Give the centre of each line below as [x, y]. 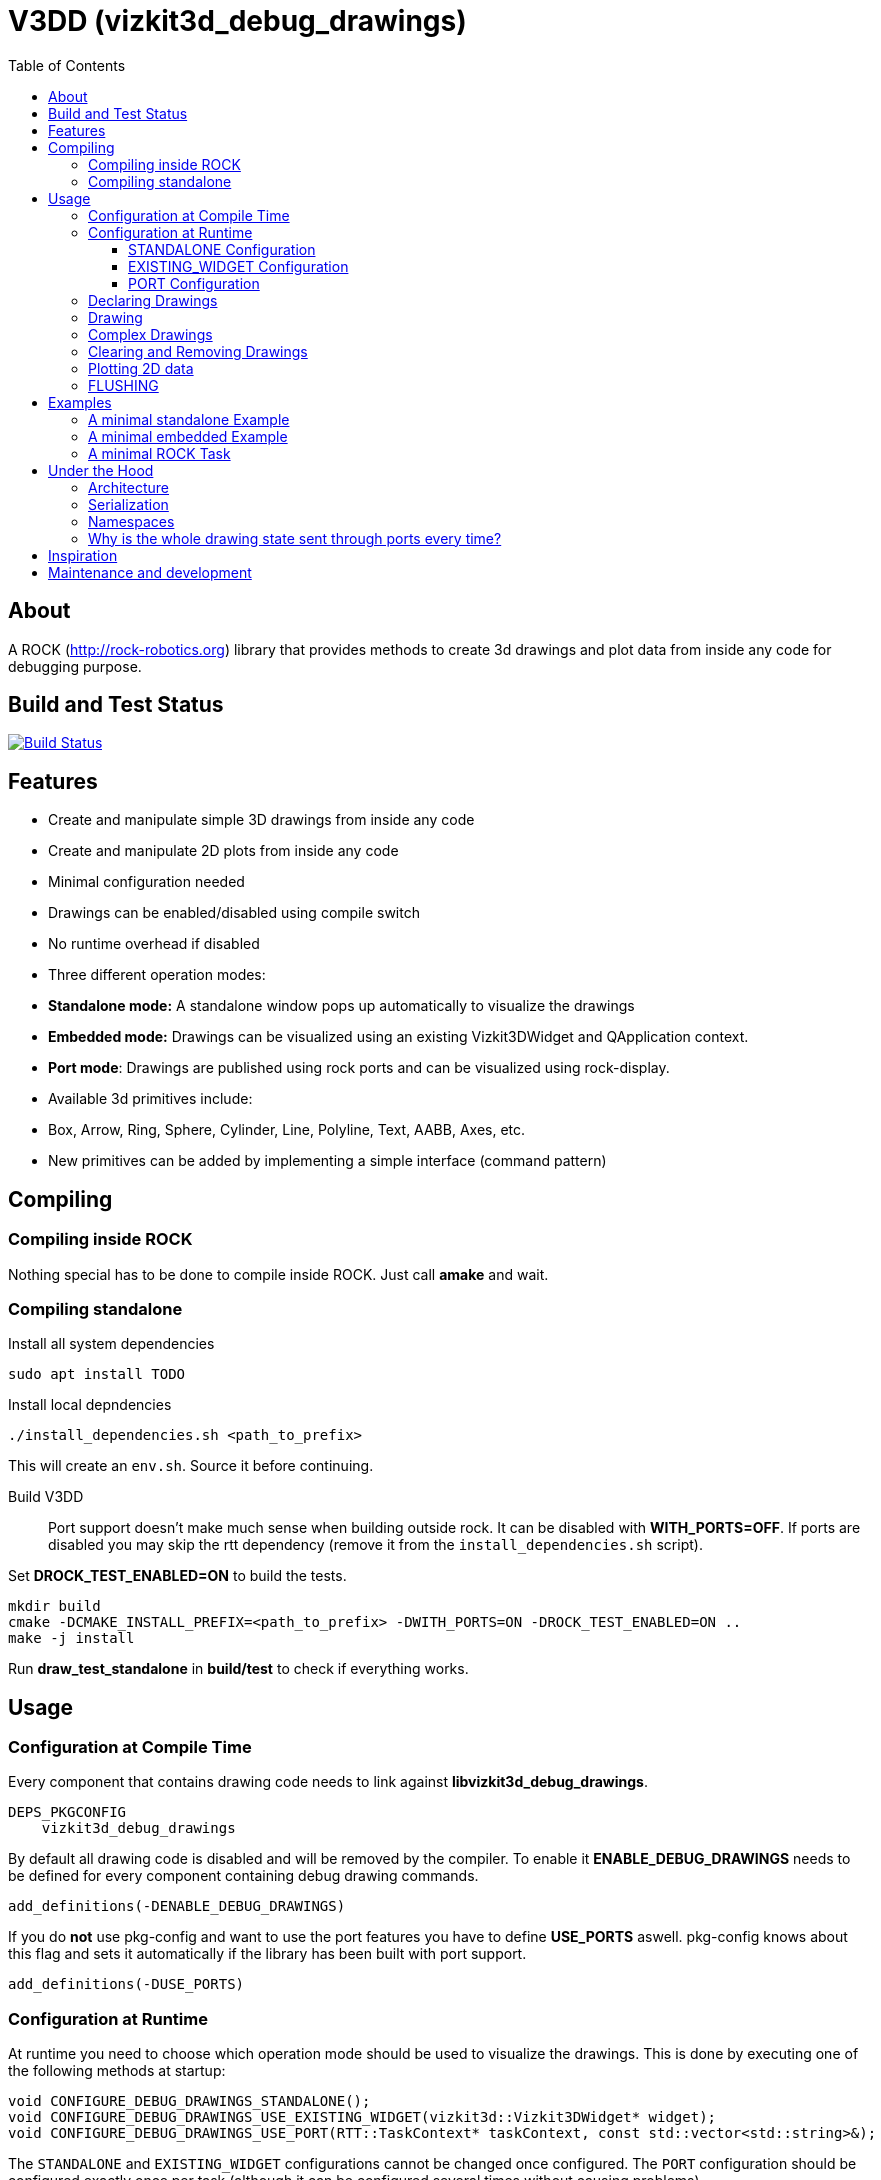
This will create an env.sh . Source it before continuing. [191, 1466]
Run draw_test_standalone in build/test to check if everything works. [238, 1669]
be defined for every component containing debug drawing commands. [243, 1876]
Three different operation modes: [157, 975]
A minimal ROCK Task [159, 453]
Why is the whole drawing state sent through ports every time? [295, 538]
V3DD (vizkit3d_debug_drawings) [237, 21]
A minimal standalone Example [189, 419]
